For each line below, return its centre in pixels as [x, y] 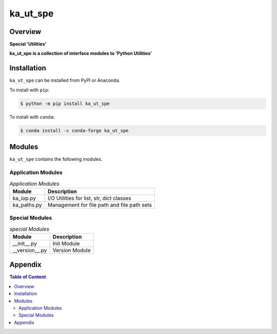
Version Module [72, 250]
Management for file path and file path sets [100, 205]
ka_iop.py [24, 198]
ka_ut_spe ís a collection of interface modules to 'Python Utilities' [81, 54]
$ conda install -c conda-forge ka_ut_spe [74, 130]
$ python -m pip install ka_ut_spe [65, 103]
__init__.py [25, 243]
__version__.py [30, 250]
